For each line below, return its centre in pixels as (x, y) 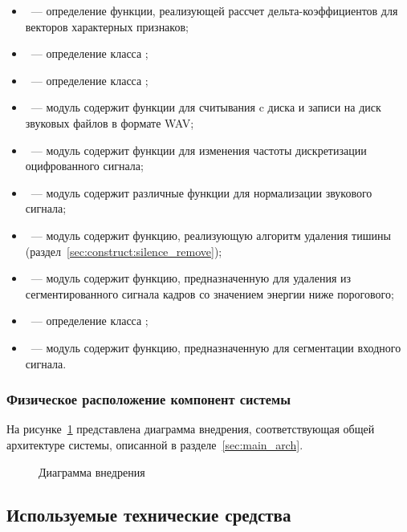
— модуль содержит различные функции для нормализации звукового (201, 192)
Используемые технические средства (149, 515)
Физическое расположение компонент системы (149, 399)
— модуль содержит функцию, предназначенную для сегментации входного (216, 347)
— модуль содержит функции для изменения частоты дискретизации (199, 150)
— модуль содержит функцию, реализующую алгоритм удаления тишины (211, 235)
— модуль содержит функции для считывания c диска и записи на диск (206, 107)
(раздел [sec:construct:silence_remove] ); (124, 251)
